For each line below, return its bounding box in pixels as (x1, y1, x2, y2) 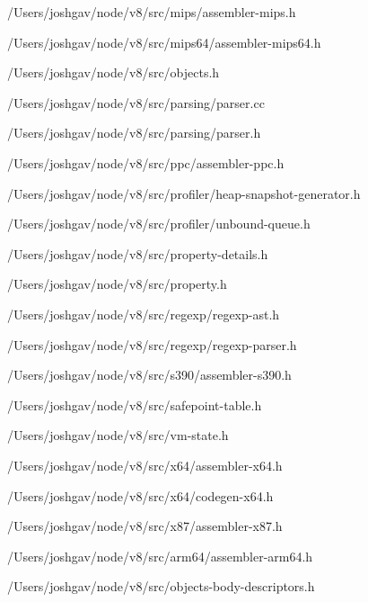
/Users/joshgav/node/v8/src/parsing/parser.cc (7, 93, 265, 112)
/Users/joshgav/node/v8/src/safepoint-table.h (7, 395, 262, 414)
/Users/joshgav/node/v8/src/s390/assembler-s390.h (7, 365, 292, 384)
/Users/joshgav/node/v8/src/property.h (7, 274, 227, 293)
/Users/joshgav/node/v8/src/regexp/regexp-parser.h (7, 335, 297, 354)
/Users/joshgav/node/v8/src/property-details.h (7, 244, 268, 263)
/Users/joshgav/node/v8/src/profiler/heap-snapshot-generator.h (7, 184, 361, 202)
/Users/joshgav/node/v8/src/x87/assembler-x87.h (7, 517, 283, 535)
